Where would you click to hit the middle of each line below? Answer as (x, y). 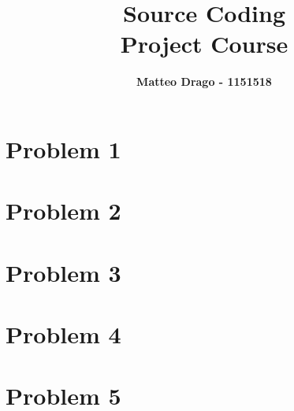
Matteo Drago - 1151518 (204, 81)
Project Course (204, 44)
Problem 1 (63, 148)
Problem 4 (63, 334)
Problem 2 (63, 211)
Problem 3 (63, 272)
